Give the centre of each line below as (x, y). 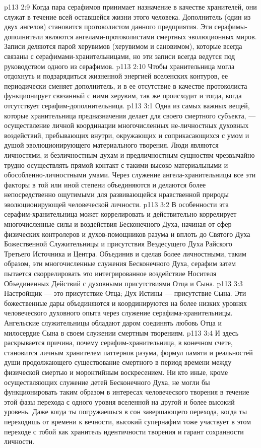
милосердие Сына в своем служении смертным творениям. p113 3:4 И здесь (121, 332)
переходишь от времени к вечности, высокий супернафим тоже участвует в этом (127, 421)
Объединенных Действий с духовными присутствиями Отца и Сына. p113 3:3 (123, 283)
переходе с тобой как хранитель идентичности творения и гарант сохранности (124, 431)
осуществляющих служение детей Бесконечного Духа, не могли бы (107, 382)
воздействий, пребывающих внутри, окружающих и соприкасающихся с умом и (127, 135)
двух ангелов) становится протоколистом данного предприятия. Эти (108, 26)
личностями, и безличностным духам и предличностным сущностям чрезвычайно (129, 154)
